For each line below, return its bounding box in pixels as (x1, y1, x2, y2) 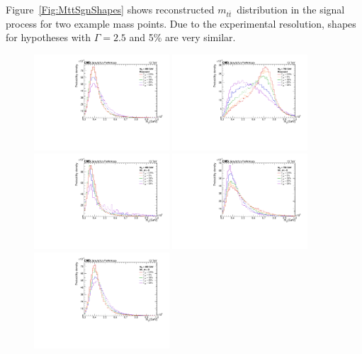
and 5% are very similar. (129, 30, 236, 45)
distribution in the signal (237, 2, 345, 16)
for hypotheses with (6, 30, 91, 45)
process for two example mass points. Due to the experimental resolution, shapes (6, 16, 356, 31)
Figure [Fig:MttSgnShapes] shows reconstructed (6, 2, 215, 16)
